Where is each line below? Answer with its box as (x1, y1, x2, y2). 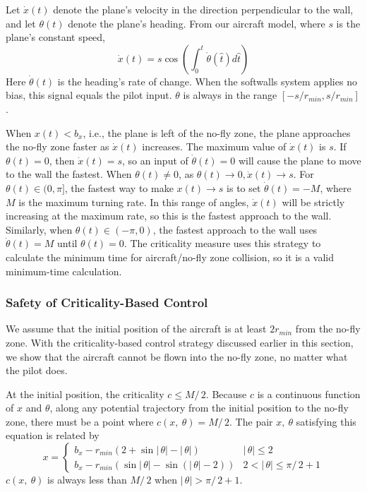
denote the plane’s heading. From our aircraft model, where (68, 16, 325, 30)
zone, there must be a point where (6, 414, 154, 428)
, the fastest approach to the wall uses (152, 222, 318, 236)
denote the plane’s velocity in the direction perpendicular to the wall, (53, 2, 354, 16)
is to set (227, 180, 261, 195)
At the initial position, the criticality (6, 386, 164, 401)
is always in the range (183, 88, 277, 102)
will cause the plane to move (238, 152, 361, 167)
